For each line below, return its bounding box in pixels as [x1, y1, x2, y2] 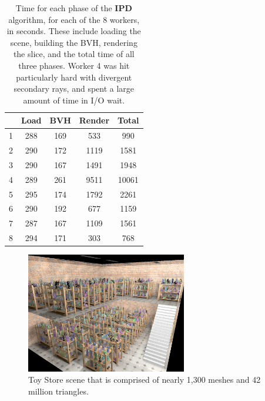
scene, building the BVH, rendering [10, 36, 137, 48]
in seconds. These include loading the [6, 25, 141, 37]
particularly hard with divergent [16, 71, 132, 83]
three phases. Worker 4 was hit [18, 59, 130, 71]
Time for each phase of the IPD [15, 2, 132, 14]
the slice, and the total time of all [13, 48, 135, 60]
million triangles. [28, 385, 89, 397]
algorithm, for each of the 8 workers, [8, 13, 140, 25]
